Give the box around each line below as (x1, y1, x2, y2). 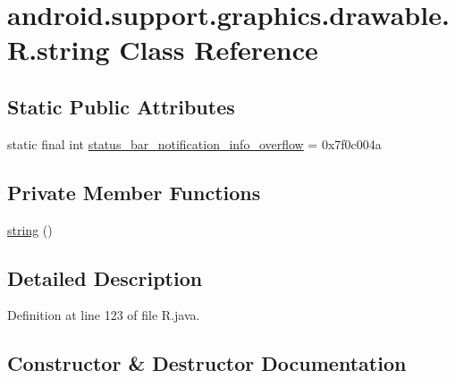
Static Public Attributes (7, 92, 235, 120)
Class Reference (119, 31, 318, 68)
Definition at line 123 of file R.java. (7, 306, 200, 324)
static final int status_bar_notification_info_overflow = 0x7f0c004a (7, 134, 382, 153)
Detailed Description (7, 264, 203, 291)
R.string (7, 31, 110, 68)
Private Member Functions (7, 178, 261, 206)
